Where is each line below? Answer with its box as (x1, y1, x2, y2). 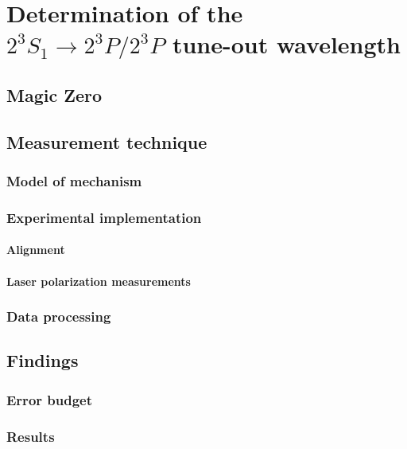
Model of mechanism (6, 171, 142, 191)
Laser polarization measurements (6, 272, 191, 289)
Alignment (6, 241, 65, 258)
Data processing (6, 306, 111, 326)
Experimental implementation (6, 207, 202, 227)
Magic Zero (6, 82, 103, 107)
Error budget (6, 389, 93, 409)
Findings (6, 348, 79, 373)
